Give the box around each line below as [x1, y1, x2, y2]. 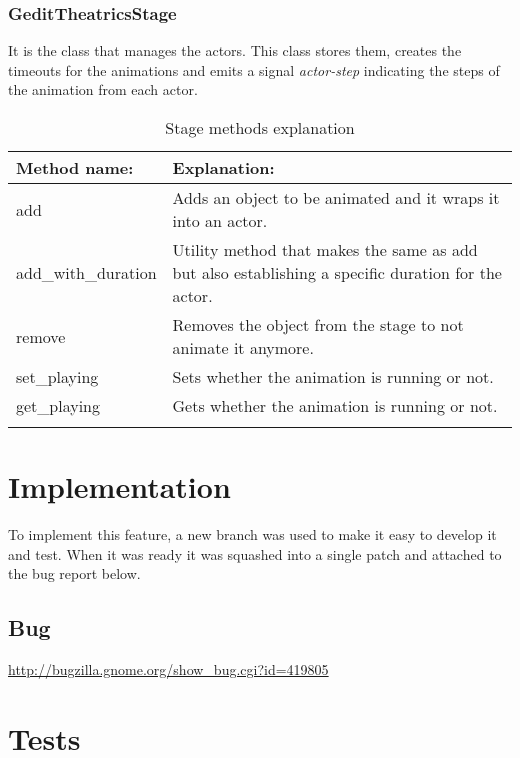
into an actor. [172, 209, 268, 232]
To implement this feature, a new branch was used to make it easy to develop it [8, 524, 497, 545]
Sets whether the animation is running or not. [172, 365, 494, 388]
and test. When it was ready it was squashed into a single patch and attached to [8, 543, 502, 564]
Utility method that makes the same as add [172, 238, 478, 261]
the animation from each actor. [8, 79, 198, 100]
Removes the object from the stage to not [172, 313, 464, 336]
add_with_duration [16, 261, 157, 284]
